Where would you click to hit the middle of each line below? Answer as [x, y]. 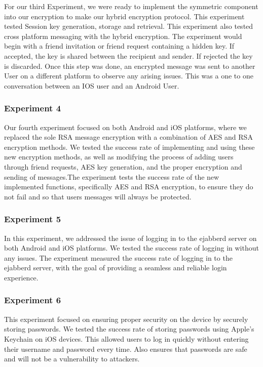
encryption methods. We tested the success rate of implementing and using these [129, 147]
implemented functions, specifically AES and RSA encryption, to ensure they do [129, 187]
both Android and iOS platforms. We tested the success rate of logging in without [131, 248]
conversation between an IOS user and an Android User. [92, 85]
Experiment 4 [33, 108]
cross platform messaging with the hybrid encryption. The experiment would [123, 36]
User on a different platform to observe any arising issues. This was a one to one [129, 76]
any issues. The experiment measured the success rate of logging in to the [118, 257]
